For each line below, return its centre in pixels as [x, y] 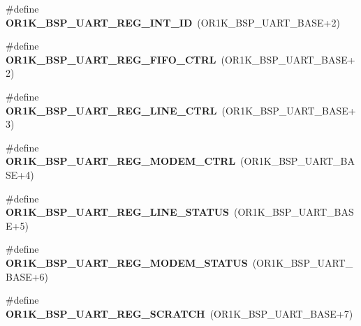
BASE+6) [27, 276]
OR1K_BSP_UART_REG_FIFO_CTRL [111, 59]
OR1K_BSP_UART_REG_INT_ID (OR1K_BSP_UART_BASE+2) [173, 22]
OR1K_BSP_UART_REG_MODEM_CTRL [121, 161]
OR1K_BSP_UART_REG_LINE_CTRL [111, 110]
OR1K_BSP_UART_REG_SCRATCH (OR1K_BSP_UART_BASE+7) [179, 313]
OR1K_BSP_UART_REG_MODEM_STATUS [127, 262]
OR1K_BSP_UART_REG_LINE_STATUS [118, 212]
